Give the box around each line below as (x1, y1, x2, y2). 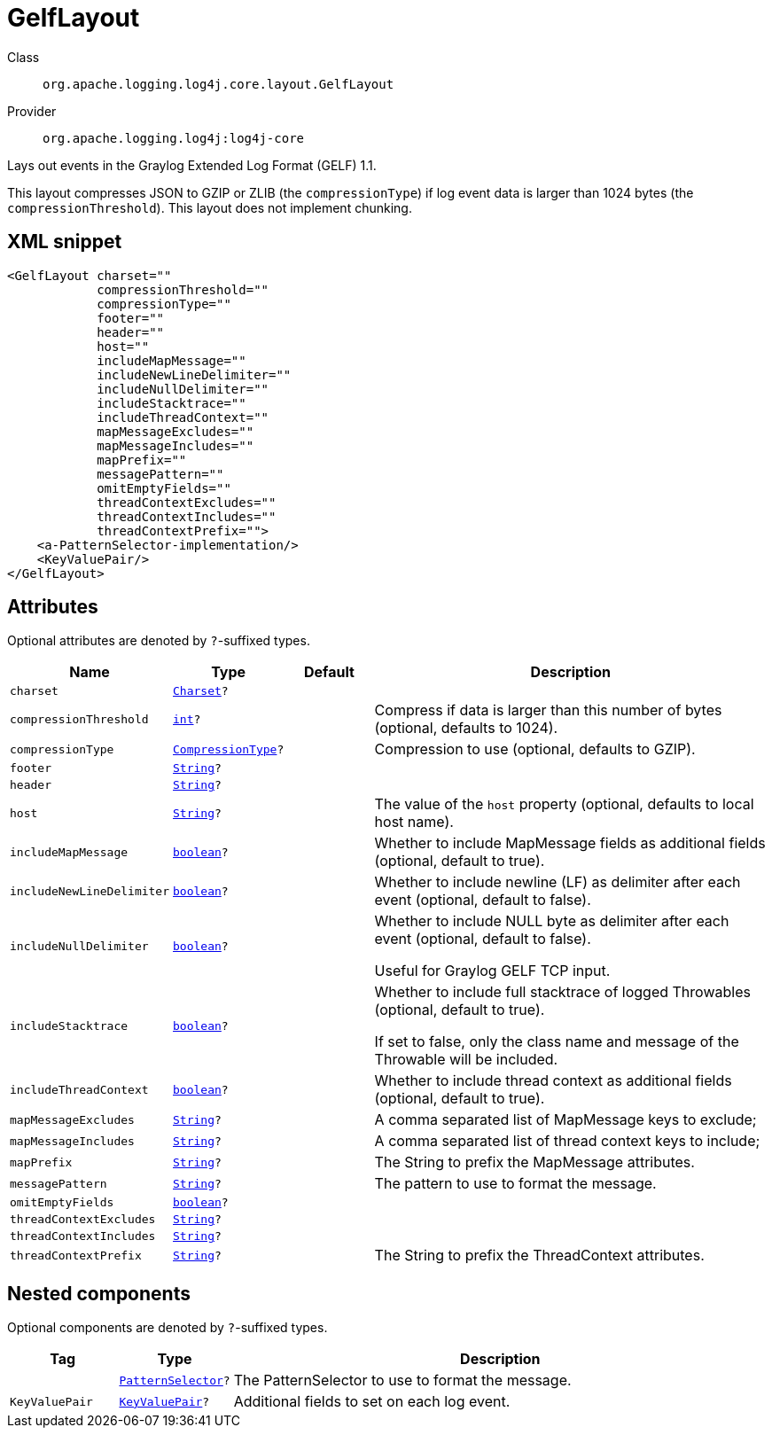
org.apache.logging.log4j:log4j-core (43, 130, 305, 145)
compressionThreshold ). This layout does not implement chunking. (7, 199, 412, 215)
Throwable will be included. (374, 1050, 558, 1069)
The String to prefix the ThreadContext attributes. (374, 1246, 705, 1265)
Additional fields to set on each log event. (233, 1392, 511, 1411)
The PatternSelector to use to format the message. (233, 1371, 572, 1390)
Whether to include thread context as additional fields (374, 1072, 732, 1090)
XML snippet (7, 230, 122, 253)
